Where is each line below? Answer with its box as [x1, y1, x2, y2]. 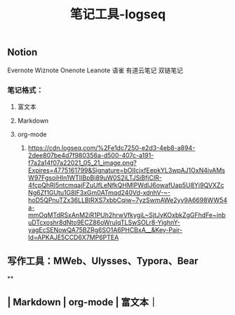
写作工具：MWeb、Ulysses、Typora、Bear [7, 255, 199, 267]
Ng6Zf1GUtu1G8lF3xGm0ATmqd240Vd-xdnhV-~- [27, 188, 170, 196]
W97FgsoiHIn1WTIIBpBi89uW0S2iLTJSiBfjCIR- [27, 173, 163, 182]
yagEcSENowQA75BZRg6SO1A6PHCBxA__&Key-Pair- [27, 225, 183, 234]
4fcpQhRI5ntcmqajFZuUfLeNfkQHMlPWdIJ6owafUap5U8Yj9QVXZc [27, 180, 224, 189]
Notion [7, 46, 38, 58]
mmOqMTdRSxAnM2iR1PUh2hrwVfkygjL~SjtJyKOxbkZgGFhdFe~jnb [27, 210, 226, 219]
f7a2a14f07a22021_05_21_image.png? [27, 159, 137, 167]
